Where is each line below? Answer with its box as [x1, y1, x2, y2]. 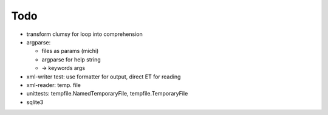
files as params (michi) [41, 47, 99, 55]
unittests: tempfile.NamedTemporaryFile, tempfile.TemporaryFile [26, 90, 188, 97]
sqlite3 [26, 98, 44, 106]
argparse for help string [41, 55, 101, 63]
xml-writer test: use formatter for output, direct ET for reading [26, 73, 181, 80]
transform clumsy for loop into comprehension [26, 30, 143, 38]
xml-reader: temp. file [26, 81, 81, 88]
